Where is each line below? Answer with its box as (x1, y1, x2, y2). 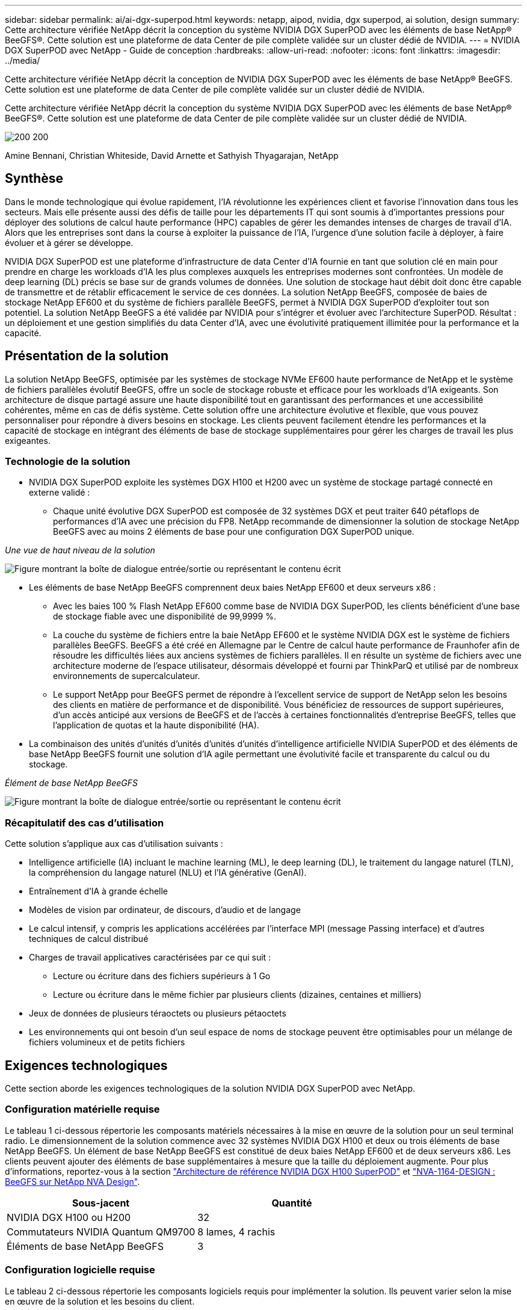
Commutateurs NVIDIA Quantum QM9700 (7, 1225, 196, 1238)
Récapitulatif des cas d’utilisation (5, 816, 164, 829)
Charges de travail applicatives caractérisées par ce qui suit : (29, 952, 271, 963)
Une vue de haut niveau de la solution (5, 545, 155, 556)
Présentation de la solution (5, 348, 169, 364)
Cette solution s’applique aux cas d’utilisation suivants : (5, 838, 223, 849)
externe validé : (29, 487, 90, 498)
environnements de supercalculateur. (53, 671, 200, 681)
